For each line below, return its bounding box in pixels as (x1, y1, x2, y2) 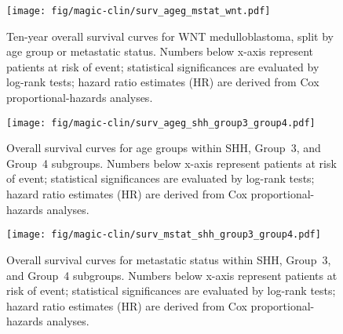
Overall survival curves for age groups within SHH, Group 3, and (6, 140, 321, 156)
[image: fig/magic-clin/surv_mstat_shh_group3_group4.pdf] (6, 229, 321, 241)
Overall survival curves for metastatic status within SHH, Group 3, (6, 251, 331, 267)
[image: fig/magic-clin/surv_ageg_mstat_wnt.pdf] (6, 5, 271, 16)
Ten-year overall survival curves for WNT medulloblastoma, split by (6, 27, 334, 44)
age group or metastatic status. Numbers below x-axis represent (6, 43, 314, 60)
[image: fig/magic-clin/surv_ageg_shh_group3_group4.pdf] (6, 117, 316, 129)
